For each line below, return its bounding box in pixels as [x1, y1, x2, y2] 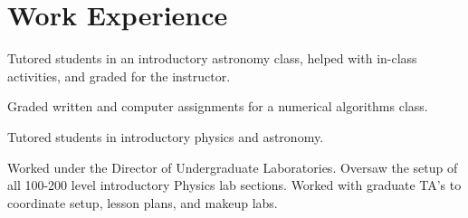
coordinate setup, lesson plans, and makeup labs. [7, 193, 278, 212]
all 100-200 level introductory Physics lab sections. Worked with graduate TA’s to [7, 175, 462, 194]
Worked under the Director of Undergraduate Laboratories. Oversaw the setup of [7, 157, 458, 176]
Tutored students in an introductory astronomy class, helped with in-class [7, 49, 417, 68]
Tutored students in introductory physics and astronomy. [7, 127, 324, 146]
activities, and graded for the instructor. [7, 66, 231, 85]
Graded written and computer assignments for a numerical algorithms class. [7, 97, 428, 116]
